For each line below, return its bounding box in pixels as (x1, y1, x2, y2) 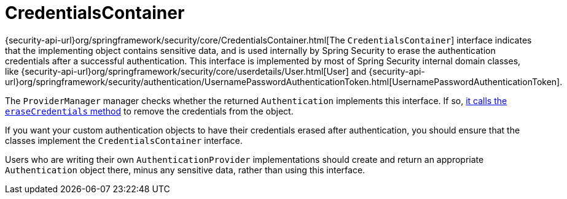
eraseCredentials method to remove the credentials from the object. (5, 105, 294, 116)
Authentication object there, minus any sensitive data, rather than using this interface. (5, 164, 366, 175)
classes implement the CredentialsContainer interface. (5, 135, 243, 146)
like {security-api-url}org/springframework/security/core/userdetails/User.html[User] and (5, 66, 367, 77)
